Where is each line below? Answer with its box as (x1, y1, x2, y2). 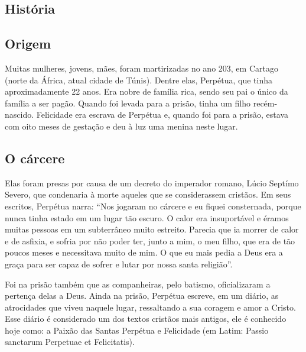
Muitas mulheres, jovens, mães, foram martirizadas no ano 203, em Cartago (5, 62, 278, 74)
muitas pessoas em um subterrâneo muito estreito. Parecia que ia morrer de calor (5, 223, 299, 235)
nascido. (5, 108, 34, 121)
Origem (5, 34, 51, 53)
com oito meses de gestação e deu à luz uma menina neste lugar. (5, 120, 238, 132)
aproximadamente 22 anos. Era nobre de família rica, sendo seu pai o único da (5, 85, 288, 98)
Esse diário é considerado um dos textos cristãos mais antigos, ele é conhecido (5, 312, 287, 325)
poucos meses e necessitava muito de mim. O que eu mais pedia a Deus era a (5, 246, 283, 259)
